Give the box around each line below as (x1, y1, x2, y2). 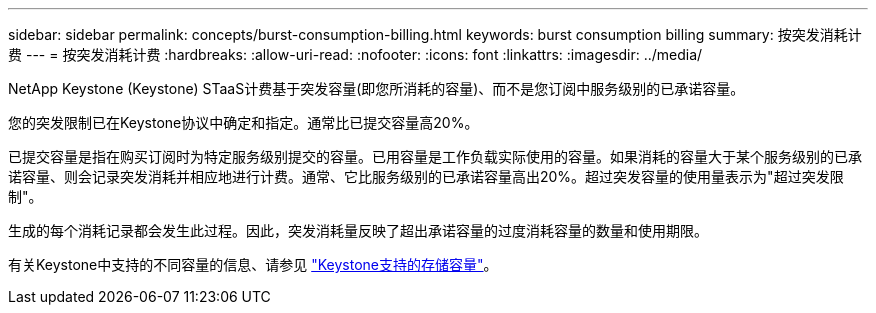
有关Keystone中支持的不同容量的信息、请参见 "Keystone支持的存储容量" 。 (8, 256, 498, 273)
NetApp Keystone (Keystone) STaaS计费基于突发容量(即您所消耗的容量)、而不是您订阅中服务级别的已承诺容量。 (8, 80, 745, 97)
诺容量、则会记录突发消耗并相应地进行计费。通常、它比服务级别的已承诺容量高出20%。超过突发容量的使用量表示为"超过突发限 (8, 168, 844, 185)
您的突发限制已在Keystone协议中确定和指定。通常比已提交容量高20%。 (8, 114, 479, 131)
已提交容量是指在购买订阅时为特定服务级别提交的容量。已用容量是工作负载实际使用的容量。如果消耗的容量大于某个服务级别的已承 (8, 148, 862, 165)
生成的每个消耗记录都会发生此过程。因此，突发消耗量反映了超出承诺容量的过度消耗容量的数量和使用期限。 (8, 222, 708, 239)
